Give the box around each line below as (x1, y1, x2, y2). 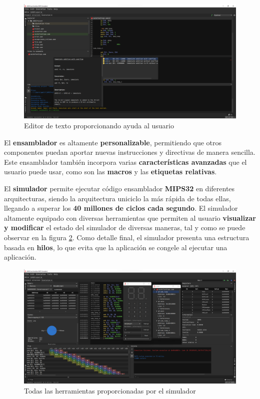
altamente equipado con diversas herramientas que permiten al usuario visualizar (4, 212, 256, 223)
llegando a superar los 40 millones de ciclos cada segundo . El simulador (4, 203, 238, 213)
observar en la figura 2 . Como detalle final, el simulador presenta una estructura (4, 232, 249, 242)
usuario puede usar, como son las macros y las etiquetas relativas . (4, 166, 217, 177)
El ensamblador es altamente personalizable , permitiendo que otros (4, 137, 222, 147)
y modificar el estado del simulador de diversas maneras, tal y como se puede (4, 222, 245, 233)
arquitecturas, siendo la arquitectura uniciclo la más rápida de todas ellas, (4, 193, 231, 203)
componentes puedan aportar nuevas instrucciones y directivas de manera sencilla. (4, 147, 255, 157)
